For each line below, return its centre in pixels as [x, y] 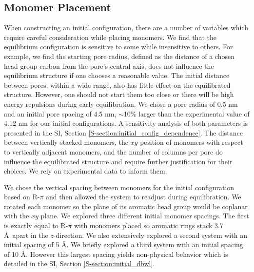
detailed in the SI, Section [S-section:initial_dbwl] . [79, 263]
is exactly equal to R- [36, 225]
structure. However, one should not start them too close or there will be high [119, 94]
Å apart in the [26, 235]
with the [17, 216]
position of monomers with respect [192, 142]
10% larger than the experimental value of [186, 113]
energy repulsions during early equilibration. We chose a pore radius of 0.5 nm [121, 104]
